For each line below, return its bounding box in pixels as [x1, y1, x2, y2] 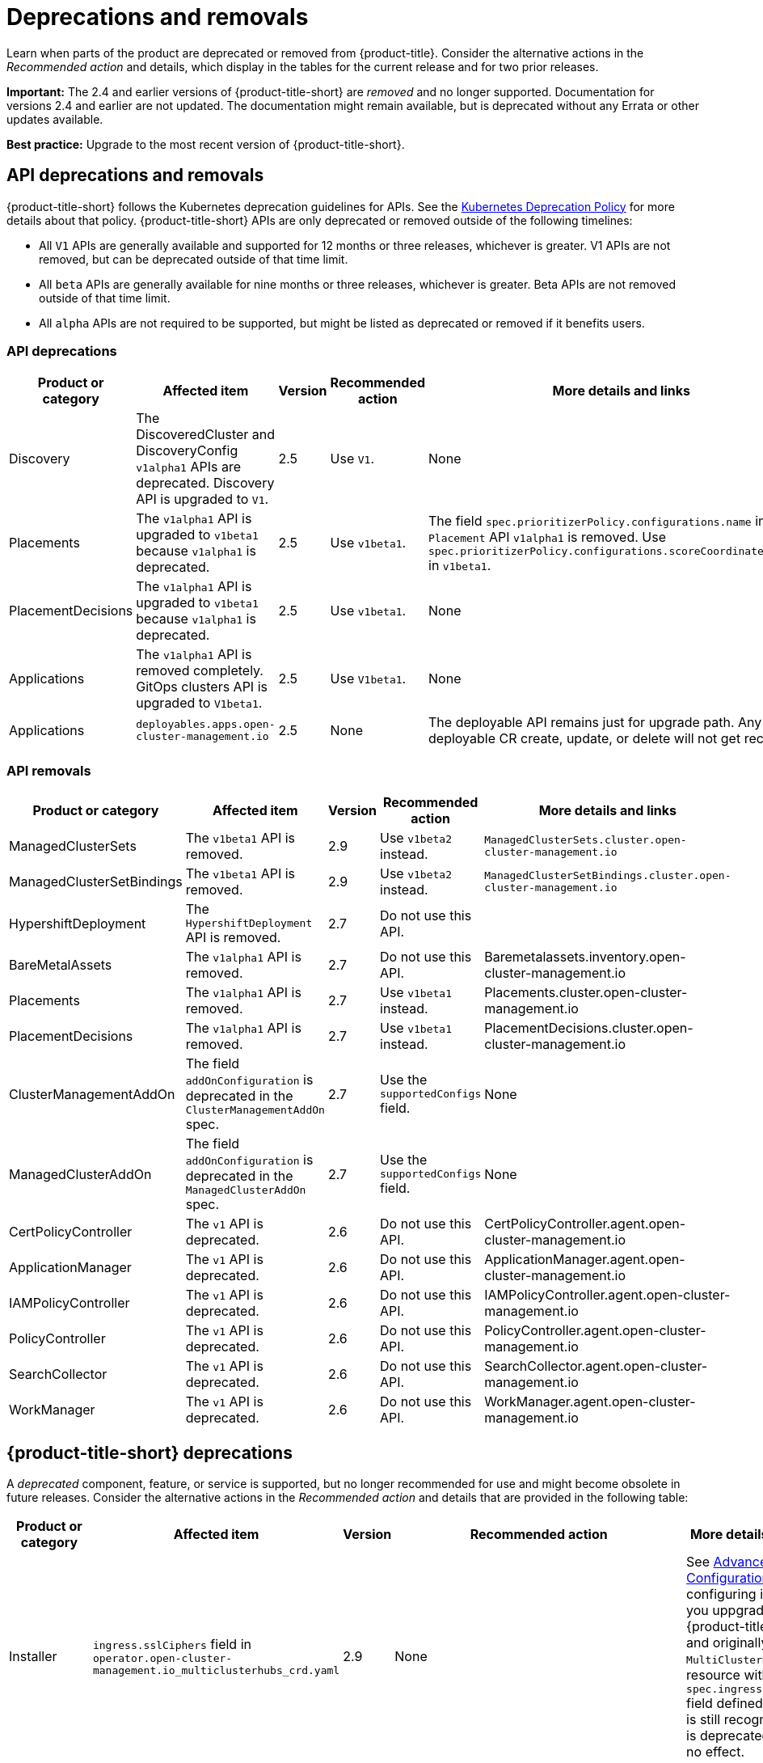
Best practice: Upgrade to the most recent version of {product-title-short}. [6, 137, 405, 151]
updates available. [6, 112, 103, 126]
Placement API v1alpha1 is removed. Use [428, 528, 666, 545]
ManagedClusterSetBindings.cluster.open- [484, 869, 731, 882]
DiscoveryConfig [136, 442, 238, 459]
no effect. [686, 1743, 745, 1760]
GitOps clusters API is [136, 679, 268, 695]
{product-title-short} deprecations [6, 1442, 293, 1463]
